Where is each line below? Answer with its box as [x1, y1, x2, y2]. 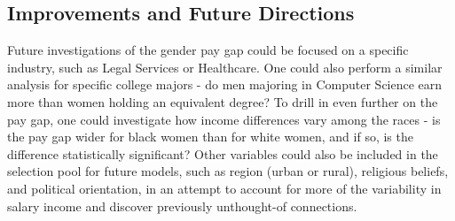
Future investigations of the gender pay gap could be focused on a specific [7, 41, 409, 59]
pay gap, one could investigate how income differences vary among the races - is [7, 110, 441, 128]
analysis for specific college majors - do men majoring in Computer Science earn [7, 75, 443, 94]
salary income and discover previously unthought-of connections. [7, 196, 357, 215]
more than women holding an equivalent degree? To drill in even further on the [7, 92, 438, 110]
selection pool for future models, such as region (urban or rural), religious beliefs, [7, 162, 449, 180]
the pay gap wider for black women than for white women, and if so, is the [7, 127, 413, 146]
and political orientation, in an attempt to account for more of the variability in [7, 179, 442, 197]
